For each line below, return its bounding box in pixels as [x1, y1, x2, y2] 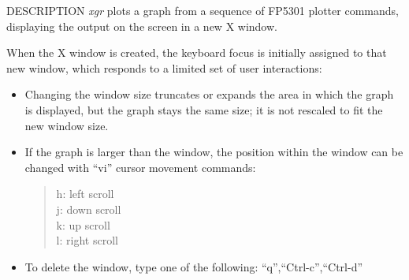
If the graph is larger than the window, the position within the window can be [24, 144, 403, 160]
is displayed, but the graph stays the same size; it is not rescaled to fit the [24, 101, 383, 118]
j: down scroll [56, 200, 121, 217]
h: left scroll [56, 185, 114, 202]
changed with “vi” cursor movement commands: [24, 159, 256, 175]
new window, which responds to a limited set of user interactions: [6, 59, 322, 76]
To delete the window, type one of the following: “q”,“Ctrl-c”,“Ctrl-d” [24, 258, 363, 274]
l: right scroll [56, 232, 118, 248]
